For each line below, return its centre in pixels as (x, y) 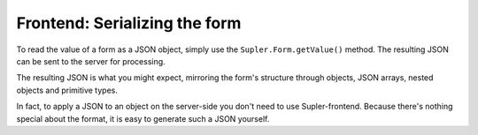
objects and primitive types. (67, 90)
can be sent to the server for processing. (91, 61)
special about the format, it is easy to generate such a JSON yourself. (143, 118)
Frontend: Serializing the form (129, 23)
